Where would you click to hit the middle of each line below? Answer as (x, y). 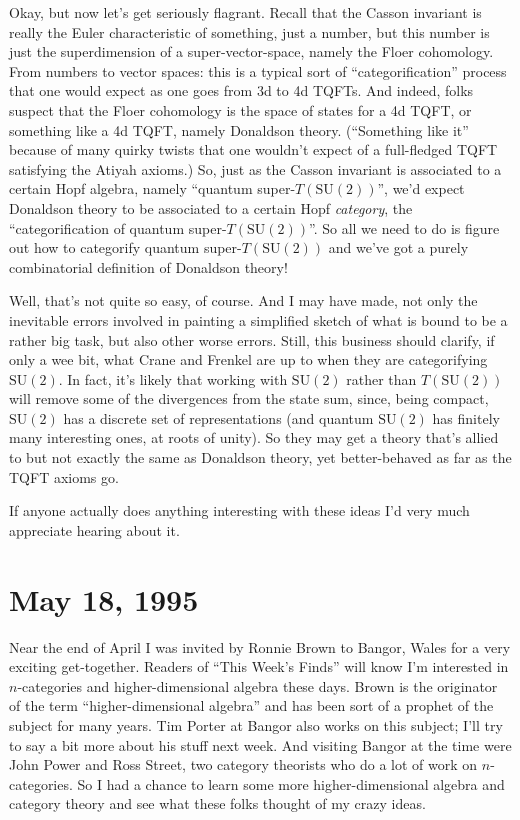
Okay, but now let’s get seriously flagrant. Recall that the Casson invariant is (245, 12)
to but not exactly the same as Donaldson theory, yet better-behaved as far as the (260, 457)
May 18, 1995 (104, 598)
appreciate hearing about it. (94, 529)
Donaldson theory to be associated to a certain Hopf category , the (211, 207)
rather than (381, 378)
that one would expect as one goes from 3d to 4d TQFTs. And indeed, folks (241, 90)
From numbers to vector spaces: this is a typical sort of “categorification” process (258, 70)
